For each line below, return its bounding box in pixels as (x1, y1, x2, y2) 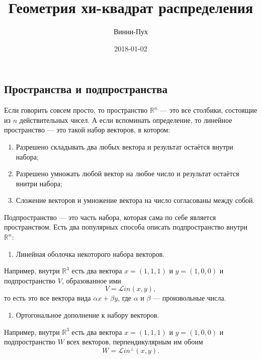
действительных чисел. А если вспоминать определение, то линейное (19, 114, 232, 125)
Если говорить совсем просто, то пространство (4, 105, 148, 115)
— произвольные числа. (153, 293, 226, 303)
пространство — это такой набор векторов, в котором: (4, 124, 170, 135)
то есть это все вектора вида (4, 293, 91, 303)
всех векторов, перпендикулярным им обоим (66, 336, 203, 347)
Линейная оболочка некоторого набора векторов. (16, 248, 164, 259)
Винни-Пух (113, 26, 148, 37)
